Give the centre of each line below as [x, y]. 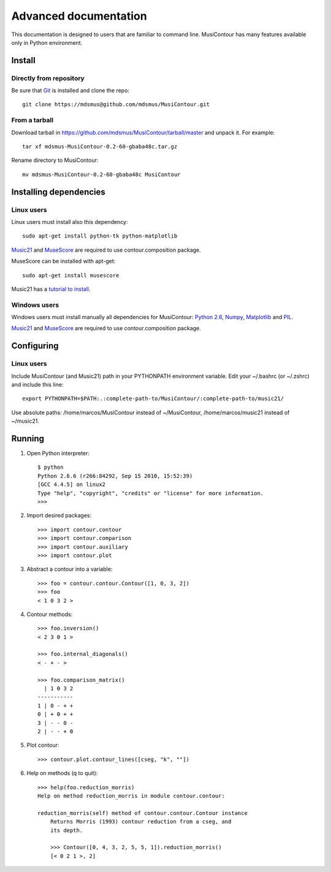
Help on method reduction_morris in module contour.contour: [131, 796]
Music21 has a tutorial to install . [51, 289]
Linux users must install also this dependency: [70, 222]
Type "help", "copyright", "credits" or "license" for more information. [151, 493]
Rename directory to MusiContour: [55, 160]
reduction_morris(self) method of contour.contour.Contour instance [143, 813]
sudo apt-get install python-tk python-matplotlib [100, 236]
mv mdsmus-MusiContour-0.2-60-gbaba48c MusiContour [101, 174]
